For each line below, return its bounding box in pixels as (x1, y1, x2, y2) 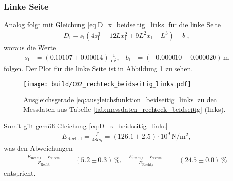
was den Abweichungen (4, 143, 73, 153)
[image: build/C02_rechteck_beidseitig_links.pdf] (23, 80, 191, 88)
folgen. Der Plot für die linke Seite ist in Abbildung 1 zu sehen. (4, 63, 193, 73)
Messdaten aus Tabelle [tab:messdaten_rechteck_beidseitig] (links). (23, 104, 226, 114)
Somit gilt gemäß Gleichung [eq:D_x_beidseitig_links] (4, 120, 168, 130)
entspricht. (4, 167, 36, 178)
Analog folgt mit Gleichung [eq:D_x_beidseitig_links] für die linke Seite (4, 19, 221, 30)
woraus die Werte (4, 42, 56, 52)
